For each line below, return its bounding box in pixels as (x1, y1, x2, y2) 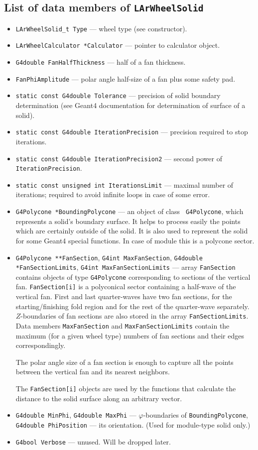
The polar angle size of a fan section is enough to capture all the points (15, 356, 234, 367)
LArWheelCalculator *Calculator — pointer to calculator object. (15, 40, 220, 50)
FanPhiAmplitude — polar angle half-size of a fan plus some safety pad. (15, 73, 236, 84)
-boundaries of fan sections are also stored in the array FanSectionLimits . (20, 311, 249, 321)
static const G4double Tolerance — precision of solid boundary (15, 90, 221, 101)
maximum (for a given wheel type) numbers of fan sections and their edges (15, 330, 244, 340)
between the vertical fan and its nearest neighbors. (15, 366, 170, 377)
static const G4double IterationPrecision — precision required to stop (15, 126, 248, 137)
